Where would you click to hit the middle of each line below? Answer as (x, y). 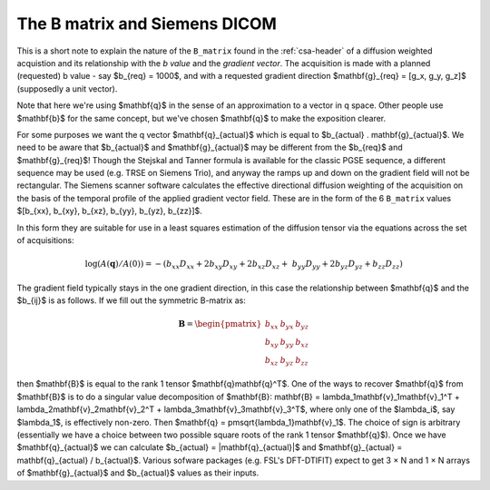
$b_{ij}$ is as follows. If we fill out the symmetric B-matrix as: (132, 300)
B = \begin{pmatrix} (220, 324)
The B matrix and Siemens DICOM (147, 24)
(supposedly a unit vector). (67, 88)
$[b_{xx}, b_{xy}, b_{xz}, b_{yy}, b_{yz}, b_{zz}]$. (110, 211)
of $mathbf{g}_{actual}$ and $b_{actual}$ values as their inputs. (138, 473)
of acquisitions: (45, 240)
